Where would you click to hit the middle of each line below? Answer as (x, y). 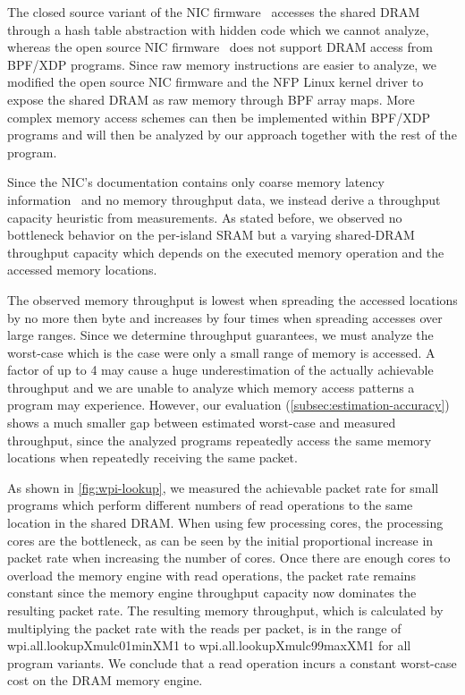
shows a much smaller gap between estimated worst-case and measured (202, 423)
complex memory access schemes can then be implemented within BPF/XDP (219, 117)
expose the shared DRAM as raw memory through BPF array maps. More (211, 99)
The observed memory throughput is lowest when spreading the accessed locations (232, 299)
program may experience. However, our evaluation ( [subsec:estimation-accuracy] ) (228, 405)
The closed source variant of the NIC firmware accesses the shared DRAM (214, 12)
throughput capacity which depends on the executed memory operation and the (226, 252)
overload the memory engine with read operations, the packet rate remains (211, 575)
